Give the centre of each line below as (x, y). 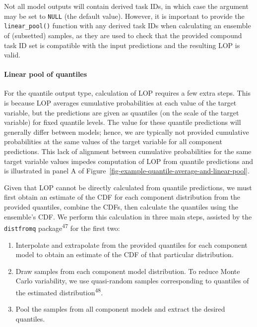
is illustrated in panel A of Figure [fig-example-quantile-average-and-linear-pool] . (127, 171)
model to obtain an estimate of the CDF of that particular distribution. (125, 254)
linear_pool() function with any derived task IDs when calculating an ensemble (128, 26)
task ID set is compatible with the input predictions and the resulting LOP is (122, 45)
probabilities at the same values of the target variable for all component (113, 141)
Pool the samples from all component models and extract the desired (120, 309)
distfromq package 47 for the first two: (62, 227)
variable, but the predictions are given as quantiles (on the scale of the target (122, 112)
